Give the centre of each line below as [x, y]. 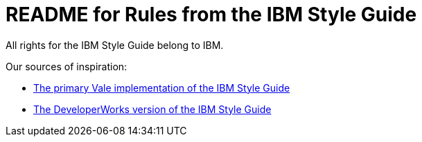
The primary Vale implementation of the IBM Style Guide [162, 88]
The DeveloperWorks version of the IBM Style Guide [152, 109]
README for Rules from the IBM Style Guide [211, 14]
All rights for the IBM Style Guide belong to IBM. [115, 45]
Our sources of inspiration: [67, 66]
